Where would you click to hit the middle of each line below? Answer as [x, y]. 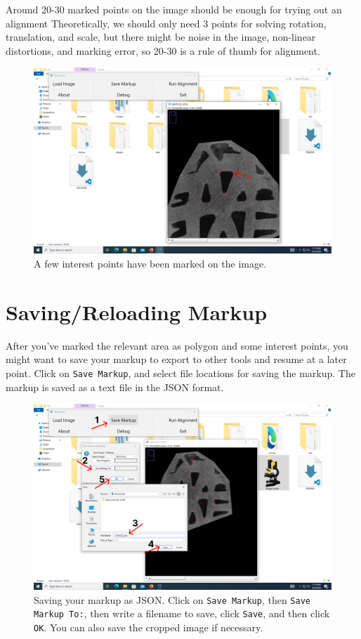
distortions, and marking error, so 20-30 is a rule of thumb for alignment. [163, 50]
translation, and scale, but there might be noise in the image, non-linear [161, 37]
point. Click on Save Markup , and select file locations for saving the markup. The [180, 373]
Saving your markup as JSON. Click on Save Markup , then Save [172, 599]
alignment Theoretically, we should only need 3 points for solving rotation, [166, 23]
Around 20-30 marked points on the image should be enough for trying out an [174, 9]
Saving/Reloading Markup [137, 311]
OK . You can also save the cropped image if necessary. [149, 627]
